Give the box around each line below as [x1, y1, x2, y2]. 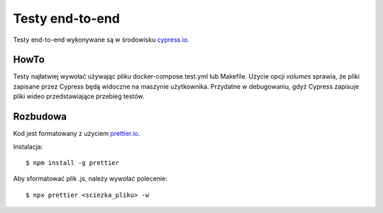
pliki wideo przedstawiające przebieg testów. [13, 92, 145, 100]
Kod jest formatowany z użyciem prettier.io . [13, 129, 140, 138]
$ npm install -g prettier [26, 159, 120, 166]
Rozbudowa [13, 110, 67, 123]
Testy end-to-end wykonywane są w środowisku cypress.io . [13, 35, 189, 44]
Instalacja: [13, 142, 43, 151]
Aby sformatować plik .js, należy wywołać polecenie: [13, 174, 168, 183]
